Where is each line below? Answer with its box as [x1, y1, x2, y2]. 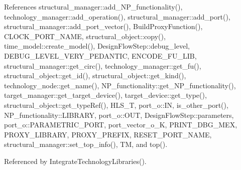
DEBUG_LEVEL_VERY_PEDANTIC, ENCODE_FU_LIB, [4, 50, 197, 61]
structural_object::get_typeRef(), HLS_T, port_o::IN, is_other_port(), [4, 99, 228, 110]
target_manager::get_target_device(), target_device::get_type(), [4, 90, 207, 100]
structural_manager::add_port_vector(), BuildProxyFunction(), [4, 21, 203, 32]
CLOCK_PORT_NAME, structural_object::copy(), [4, 31, 166, 41]
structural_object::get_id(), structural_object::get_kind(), [4, 70, 186, 81]
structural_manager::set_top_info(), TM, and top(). [4, 139, 168, 149]
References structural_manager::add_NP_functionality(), [4, 2, 183, 12]
